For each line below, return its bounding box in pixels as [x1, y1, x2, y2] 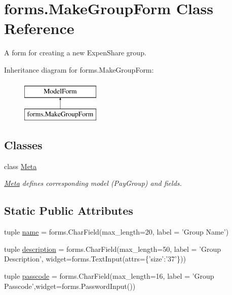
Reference [4, 18, 74, 39]
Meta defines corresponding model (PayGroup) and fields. [4, 178, 182, 188]
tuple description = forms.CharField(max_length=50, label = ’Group [4, 243, 221, 254]
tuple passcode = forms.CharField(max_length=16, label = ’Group [4, 271, 214, 281]
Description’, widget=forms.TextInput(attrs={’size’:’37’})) [4, 253, 186, 264]
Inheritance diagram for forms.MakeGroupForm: [4, 64, 154, 75]
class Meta [4, 160, 37, 171]
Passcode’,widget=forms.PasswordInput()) [4, 280, 136, 291]
